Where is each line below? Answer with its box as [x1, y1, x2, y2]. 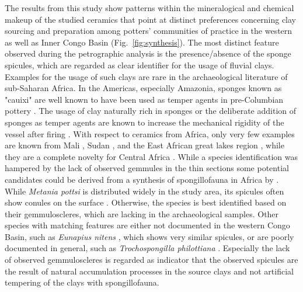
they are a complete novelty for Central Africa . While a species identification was [5, 150, 298, 162]
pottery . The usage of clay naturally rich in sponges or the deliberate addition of [5, 105, 297, 117]
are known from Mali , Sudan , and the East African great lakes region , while [5, 139, 284, 151]
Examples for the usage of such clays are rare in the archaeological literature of [5, 70, 288, 82]
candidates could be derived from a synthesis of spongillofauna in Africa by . [5, 173, 279, 185]
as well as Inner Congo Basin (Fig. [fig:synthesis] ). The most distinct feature [5, 36, 279, 48]
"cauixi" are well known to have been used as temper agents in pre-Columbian [5, 93, 284, 105]
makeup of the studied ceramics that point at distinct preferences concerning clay [5, 13, 296, 25]
